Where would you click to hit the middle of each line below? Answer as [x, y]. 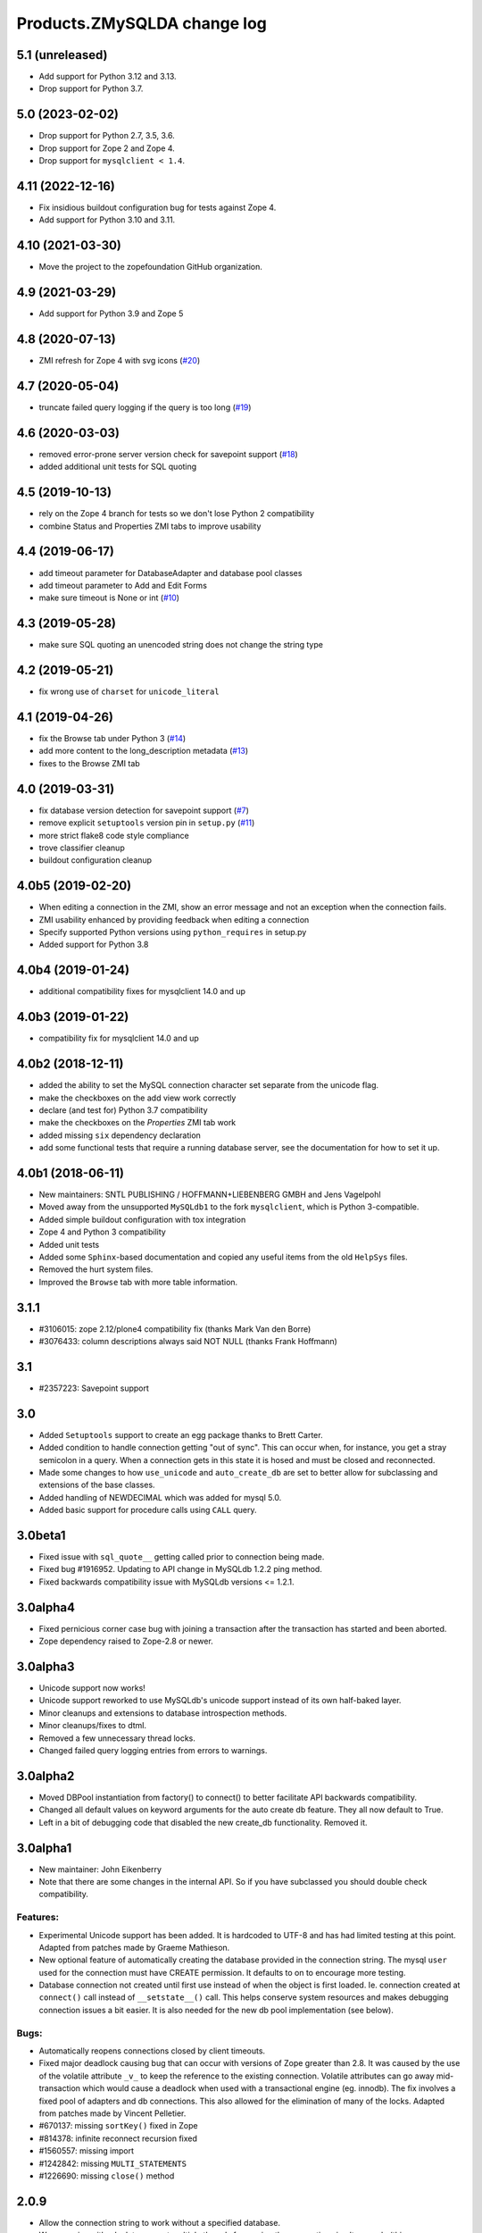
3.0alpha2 [46, 1776]
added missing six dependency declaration [120, 1135]
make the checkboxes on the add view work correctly [137, 1098]
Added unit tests [69, 1244]
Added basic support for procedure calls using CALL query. [148, 1510]
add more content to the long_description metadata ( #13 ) [144, 751]
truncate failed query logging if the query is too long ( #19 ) [145, 407]
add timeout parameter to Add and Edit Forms [123, 585]
